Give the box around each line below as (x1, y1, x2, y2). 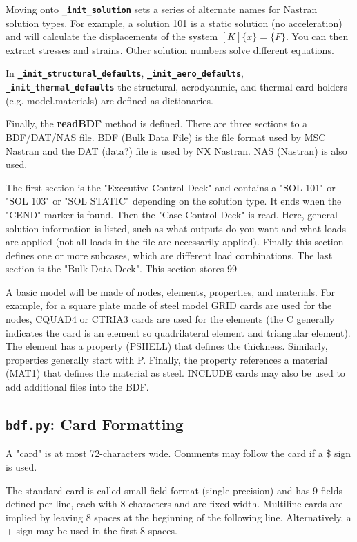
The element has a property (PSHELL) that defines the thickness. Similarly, (6, 339, 328, 353)
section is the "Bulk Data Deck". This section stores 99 (6, 261, 238, 276)
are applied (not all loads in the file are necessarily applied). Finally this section (6, 234, 344, 249)
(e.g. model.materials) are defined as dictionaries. (6, 93, 213, 107)
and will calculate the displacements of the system (6, 29, 218, 44)
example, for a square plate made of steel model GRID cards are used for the (6, 298, 332, 312)
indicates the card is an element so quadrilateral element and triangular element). (6, 325, 351, 339)
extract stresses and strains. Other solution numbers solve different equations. (6, 42, 334, 57)
